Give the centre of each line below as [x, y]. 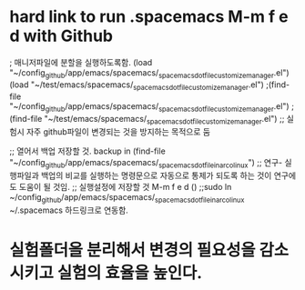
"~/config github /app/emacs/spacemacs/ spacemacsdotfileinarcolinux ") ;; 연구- [146, 164]
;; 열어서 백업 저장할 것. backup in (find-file [87, 151]
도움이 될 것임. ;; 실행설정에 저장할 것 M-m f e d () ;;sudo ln [125, 186]
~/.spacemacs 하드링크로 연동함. [69, 210]
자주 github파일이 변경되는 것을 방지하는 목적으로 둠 [118, 132]
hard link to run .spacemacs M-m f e [149, 17]
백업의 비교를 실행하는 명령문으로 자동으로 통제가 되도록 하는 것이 [156, 175]
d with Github [61, 36]
